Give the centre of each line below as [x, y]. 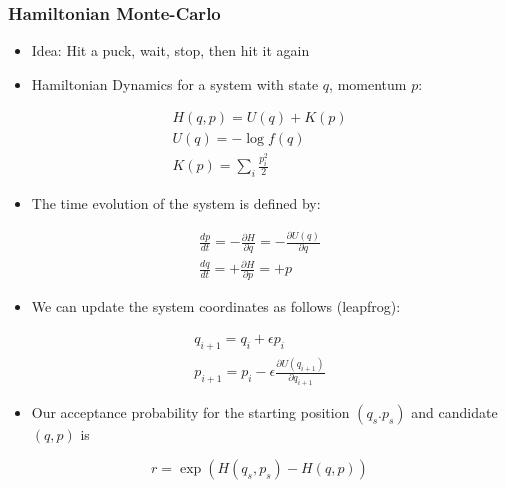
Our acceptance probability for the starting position [190, 412]
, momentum [368, 83]
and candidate [454, 412]
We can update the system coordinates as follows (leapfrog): [216, 306]
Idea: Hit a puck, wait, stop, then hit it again [170, 50]
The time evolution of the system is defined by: [176, 203]
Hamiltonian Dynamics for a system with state [175, 83]
